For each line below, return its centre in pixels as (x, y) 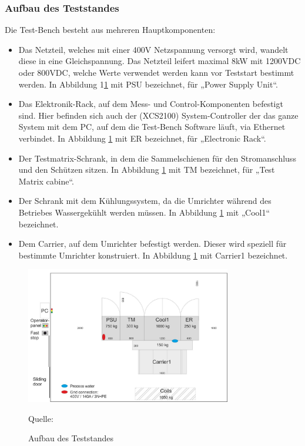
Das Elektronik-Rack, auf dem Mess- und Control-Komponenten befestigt (151, 104)
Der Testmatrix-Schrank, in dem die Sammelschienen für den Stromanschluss (157, 158)
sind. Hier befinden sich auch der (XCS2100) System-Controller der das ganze (158, 115)
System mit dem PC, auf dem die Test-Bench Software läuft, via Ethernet (152, 127)
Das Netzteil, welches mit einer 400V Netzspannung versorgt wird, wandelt (153, 49)
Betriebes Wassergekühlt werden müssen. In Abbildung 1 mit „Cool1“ (144, 212)
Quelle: (41, 418)
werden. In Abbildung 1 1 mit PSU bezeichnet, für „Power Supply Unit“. (148, 84)
